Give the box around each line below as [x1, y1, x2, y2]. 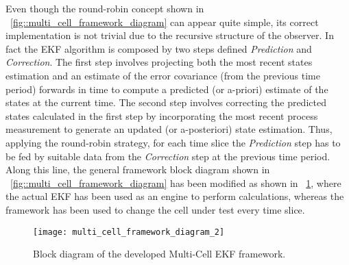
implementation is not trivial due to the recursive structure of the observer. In [5, 28, 334, 42]
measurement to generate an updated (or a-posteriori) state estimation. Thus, [5, 122, 333, 136]
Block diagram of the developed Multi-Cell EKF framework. [33, 247, 286, 261]
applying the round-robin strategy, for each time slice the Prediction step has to [5, 135, 341, 149]
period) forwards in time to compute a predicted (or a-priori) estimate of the [5, 81, 328, 96]
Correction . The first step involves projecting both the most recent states [5, 55, 313, 69]
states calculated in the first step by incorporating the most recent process [5, 108, 318, 123]
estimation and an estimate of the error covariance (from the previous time [5, 68, 320, 82]
